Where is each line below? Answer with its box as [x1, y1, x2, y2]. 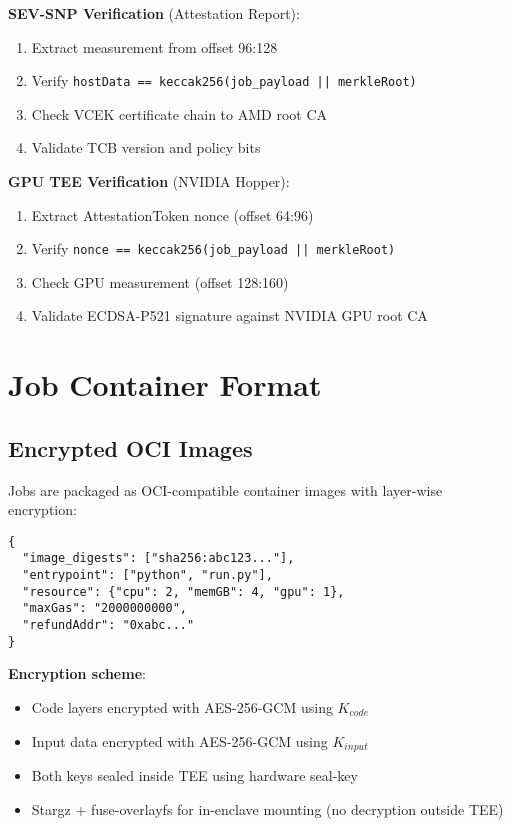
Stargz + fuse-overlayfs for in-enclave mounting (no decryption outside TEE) [31, 798, 504, 819]
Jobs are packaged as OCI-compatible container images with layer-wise [8, 479, 443, 500]
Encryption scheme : [8, 663, 146, 684]
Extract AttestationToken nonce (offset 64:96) [31, 204, 314, 225]
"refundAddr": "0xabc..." [22, 618, 195, 633]
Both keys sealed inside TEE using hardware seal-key [31, 765, 358, 786]
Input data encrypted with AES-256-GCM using [31, 730, 328, 751]
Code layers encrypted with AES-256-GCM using [31, 697, 333, 718]
